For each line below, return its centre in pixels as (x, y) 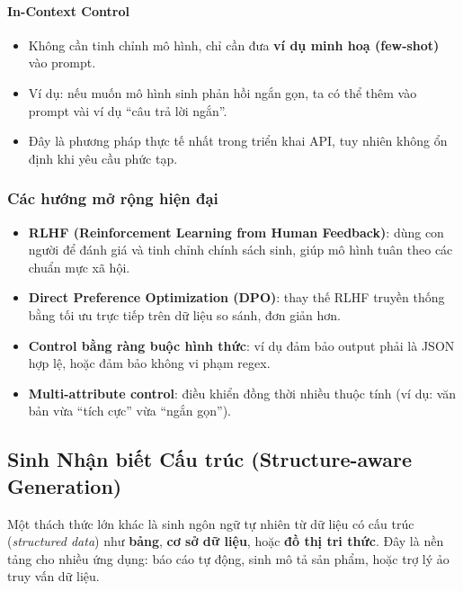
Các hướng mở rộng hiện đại (113, 198)
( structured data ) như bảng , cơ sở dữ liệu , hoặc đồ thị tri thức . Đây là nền (226, 541)
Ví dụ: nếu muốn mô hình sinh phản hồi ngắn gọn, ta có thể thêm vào (223, 92)
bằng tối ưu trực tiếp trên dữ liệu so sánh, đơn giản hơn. (184, 314)
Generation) (65, 485)
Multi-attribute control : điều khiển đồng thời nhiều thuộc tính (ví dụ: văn (242, 393)
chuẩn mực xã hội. (79, 267)
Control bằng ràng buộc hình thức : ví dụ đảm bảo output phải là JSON (241, 345)
